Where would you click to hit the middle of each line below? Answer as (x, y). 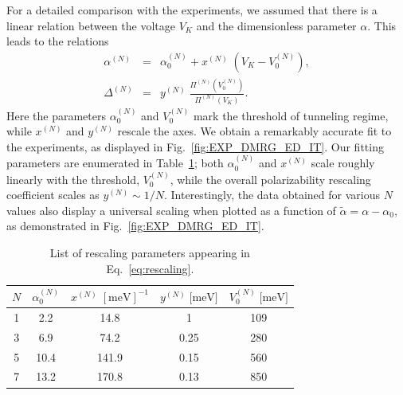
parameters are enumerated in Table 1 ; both (115, 163)
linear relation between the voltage (91, 25)
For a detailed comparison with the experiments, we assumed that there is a (192, 10)
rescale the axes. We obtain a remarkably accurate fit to (254, 131)
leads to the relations (58, 41)
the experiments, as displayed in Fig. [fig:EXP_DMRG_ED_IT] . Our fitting (195, 146)
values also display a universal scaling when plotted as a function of (171, 210)
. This (382, 25)
